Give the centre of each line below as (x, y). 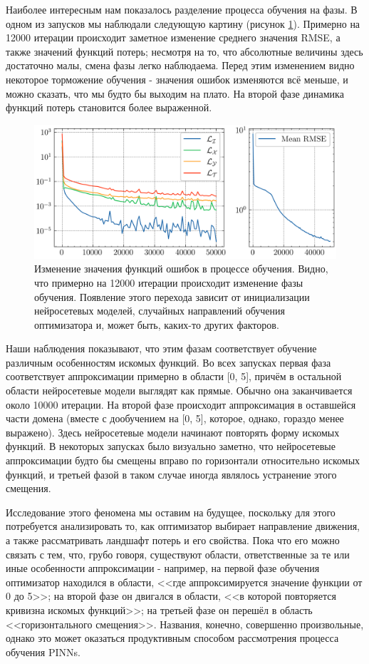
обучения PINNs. (43, 652)
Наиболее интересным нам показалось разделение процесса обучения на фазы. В (182, 9)
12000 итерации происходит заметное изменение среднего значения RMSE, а (173, 37)
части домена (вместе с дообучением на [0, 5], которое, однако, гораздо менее (175, 418)
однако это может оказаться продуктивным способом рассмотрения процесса (172, 638)
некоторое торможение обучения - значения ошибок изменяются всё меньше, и (177, 79)
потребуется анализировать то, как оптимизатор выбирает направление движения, (183, 526)
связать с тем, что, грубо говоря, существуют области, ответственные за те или (178, 554)
